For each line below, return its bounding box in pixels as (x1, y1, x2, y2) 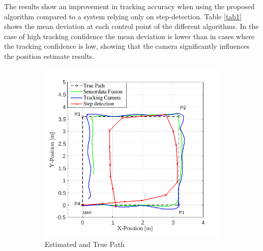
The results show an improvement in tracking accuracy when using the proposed (4, 1, 255, 11)
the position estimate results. (4, 50, 95, 61)
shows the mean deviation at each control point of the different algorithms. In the (4, 21, 259, 32)
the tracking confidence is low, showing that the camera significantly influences (4, 41, 250, 51)
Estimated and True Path (45, 238, 125, 249)
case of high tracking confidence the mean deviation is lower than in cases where (4, 30, 254, 41)
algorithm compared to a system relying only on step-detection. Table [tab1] (4, 11, 242, 21)
